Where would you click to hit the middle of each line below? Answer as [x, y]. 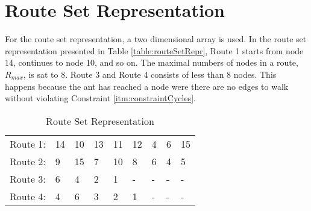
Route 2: [28, 161]
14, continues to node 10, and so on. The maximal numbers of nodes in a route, [152, 62]
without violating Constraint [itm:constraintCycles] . [100, 98]
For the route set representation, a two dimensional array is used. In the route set [156, 39]
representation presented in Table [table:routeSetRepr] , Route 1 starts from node [154, 50]
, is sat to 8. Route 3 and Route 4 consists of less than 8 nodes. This [150, 74]
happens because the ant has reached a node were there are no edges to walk [147, 86]
